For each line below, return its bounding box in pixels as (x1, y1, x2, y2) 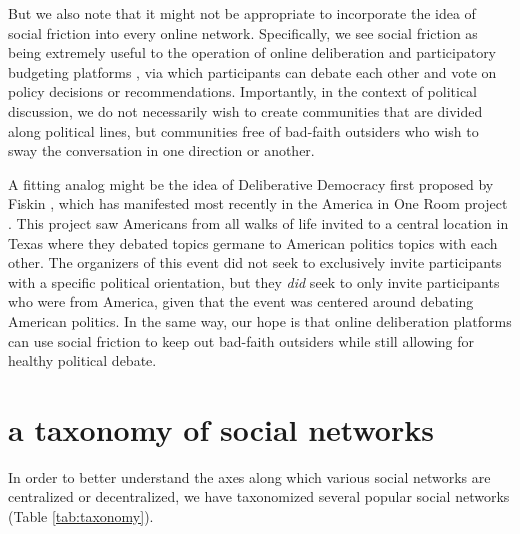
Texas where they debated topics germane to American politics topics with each (8, 232, 498, 253)
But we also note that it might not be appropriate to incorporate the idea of (8, 3, 476, 23)
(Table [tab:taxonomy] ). (8, 506, 154, 526)
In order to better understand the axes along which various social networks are (8, 466, 491, 487)
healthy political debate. (8, 350, 157, 371)
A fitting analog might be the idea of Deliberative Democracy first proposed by (8, 173, 494, 194)
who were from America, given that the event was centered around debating (8, 291, 474, 312)
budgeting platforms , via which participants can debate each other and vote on (8, 61, 497, 82)
